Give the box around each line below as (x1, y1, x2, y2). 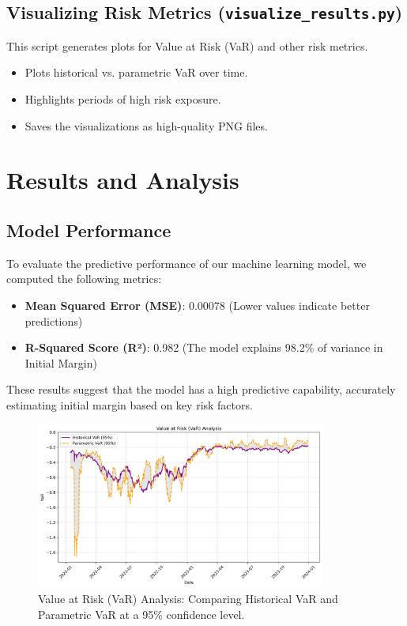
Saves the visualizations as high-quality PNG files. (24, 117, 268, 134)
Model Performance (6, 217, 171, 242)
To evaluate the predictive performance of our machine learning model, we (6, 255, 367, 271)
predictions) (24, 312, 83, 329)
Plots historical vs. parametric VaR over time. (24, 64, 248, 81)
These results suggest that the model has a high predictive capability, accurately (6, 381, 396, 398)
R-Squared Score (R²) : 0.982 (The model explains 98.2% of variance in (24, 339, 383, 356)
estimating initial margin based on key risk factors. (6, 396, 253, 413)
